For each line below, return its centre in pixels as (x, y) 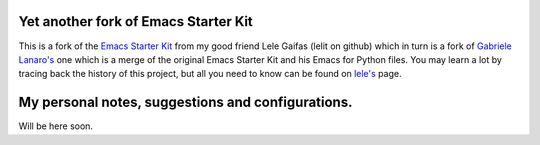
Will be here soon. (56, 126)
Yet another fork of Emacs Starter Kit (136, 21)
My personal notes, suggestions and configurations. (185, 102)
